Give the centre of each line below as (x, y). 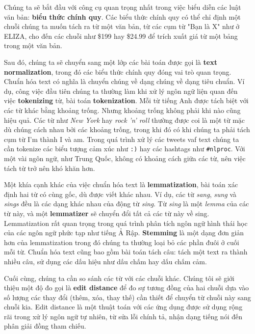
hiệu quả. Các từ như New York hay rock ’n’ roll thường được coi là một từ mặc (125, 120)
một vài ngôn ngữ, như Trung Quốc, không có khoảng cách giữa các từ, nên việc (125, 158)
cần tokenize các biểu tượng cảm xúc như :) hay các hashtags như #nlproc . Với (125, 149)
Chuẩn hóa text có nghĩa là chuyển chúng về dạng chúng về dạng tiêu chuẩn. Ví (124, 81)
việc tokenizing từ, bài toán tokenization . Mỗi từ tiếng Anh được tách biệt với (126, 100)
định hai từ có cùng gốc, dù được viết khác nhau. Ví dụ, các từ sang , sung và (120, 194)
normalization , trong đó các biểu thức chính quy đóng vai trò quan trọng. (118, 71)
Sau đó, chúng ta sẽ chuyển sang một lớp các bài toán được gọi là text (111, 62)
